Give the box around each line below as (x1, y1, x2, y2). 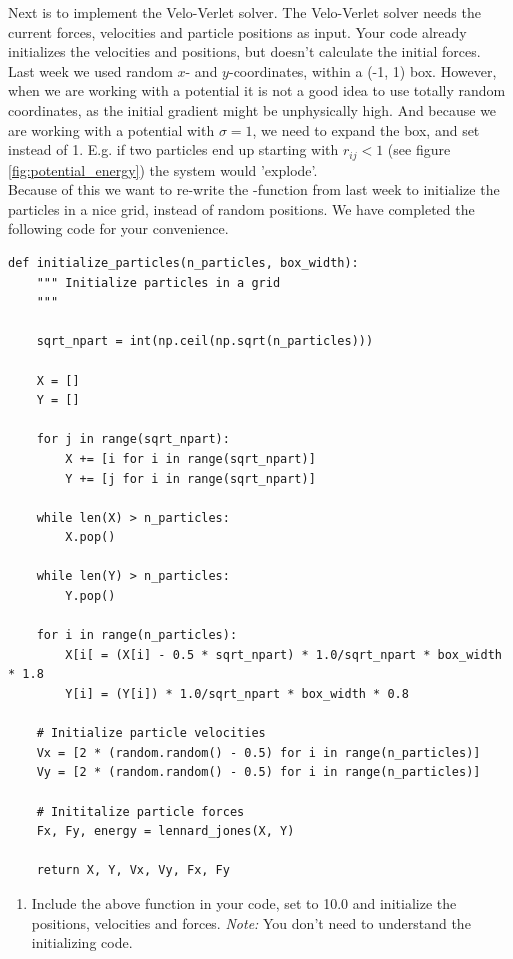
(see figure (387, 139, 451, 160)
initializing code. (31, 932, 133, 953)
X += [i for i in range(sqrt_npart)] (65, 451, 316, 466)
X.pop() (65, 530, 116, 545)
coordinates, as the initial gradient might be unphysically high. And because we (8, 99, 497, 120)
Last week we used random (8, 60, 173, 81)
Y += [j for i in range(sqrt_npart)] (65, 471, 316, 486)
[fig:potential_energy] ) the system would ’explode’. (8, 159, 318, 180)
